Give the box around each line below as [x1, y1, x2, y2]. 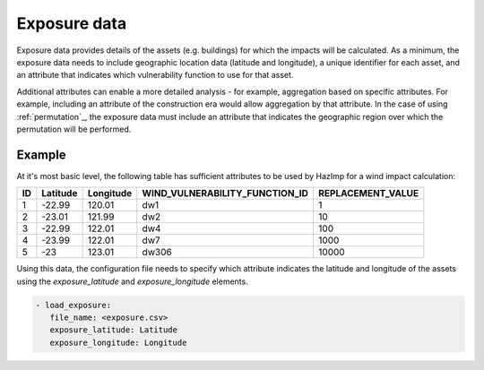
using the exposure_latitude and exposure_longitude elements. [16, 276, 248, 287]
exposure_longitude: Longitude [49, 337, 187, 348]
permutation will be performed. [16, 124, 132, 134]
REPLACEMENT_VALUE [318, 187, 419, 200]
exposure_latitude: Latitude [49, 325, 178, 335]
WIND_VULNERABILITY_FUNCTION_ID [142, 187, 309, 200]
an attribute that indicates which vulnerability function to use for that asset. [16, 70, 294, 81]
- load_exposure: [35, 300, 112, 310]
